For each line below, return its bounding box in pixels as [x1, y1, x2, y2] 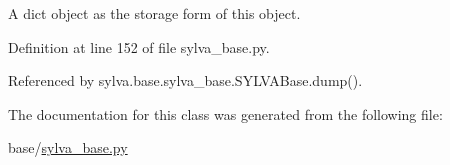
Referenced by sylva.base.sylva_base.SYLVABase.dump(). [8, 70, 363, 91]
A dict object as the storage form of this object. [8, 3, 301, 23]
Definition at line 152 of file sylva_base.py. [8, 36, 270, 57]
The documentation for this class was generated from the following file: [8, 103, 443, 124]
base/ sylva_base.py [8, 137, 128, 158]
